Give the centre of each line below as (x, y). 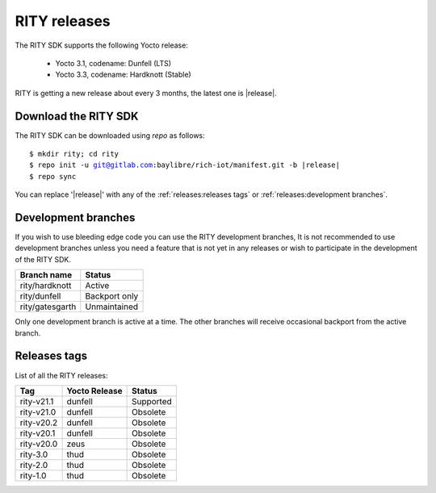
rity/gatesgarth (48, 307)
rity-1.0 (33, 475)
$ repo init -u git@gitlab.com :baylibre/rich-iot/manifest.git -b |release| (185, 165)
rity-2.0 (34, 465)
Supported (152, 401)
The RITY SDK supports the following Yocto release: (102, 45)
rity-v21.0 (38, 412)
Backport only (112, 296)
